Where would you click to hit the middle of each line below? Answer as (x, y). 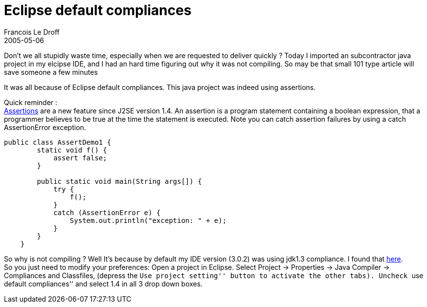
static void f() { (72, 150)
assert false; (80, 158)
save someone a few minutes (51, 72)
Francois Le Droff (32, 32)
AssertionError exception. (45, 127)
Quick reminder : (31, 102)
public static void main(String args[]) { (119, 181)
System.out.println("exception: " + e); (148, 220)
